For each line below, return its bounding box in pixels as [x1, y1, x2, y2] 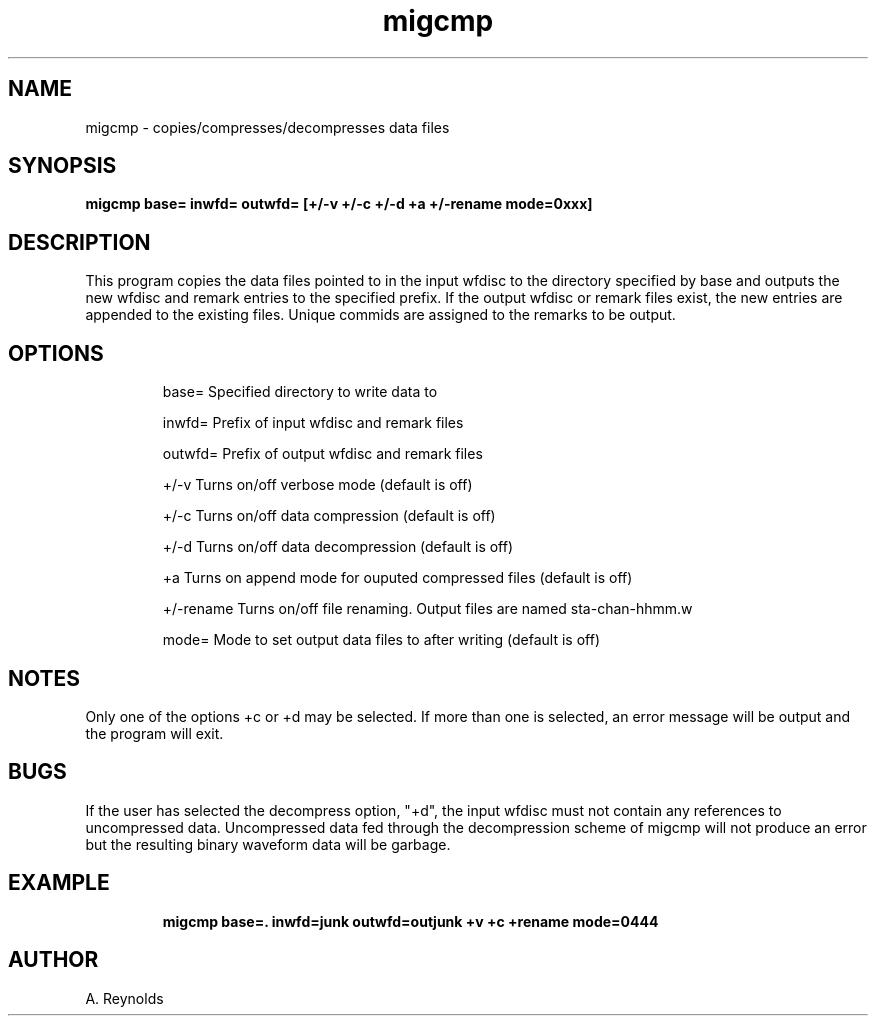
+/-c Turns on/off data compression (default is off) [162, 507, 496, 525]
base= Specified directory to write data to [162, 383, 438, 401]
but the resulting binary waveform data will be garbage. [85, 835, 451, 853]
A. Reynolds [85, 989, 164, 1007]
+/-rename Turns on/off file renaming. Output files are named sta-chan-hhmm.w [162, 600, 693, 618]
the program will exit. [85, 724, 224, 742]
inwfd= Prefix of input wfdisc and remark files [162, 414, 464, 432]
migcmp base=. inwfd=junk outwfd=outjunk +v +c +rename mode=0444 [162, 912, 659, 930]
